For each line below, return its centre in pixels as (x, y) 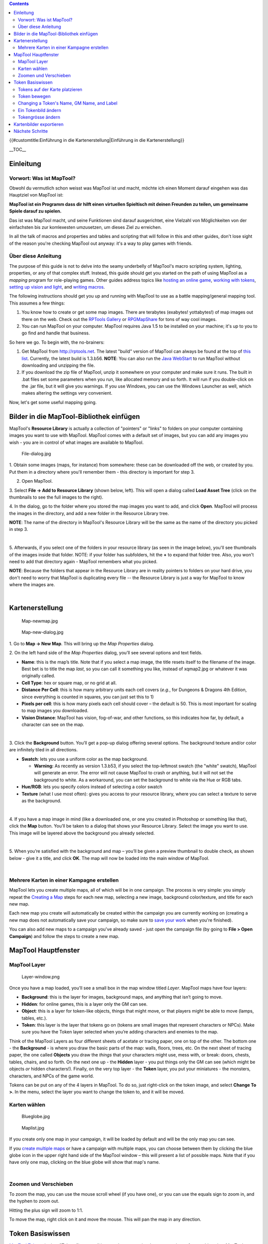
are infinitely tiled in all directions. (43, 750)
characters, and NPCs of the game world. (52, 1076)
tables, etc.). (34, 1018)
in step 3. (19, 529)
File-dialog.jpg (36, 453)
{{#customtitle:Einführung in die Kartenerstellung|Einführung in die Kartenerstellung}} (97, 140)
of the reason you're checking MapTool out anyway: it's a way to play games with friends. (101, 243)
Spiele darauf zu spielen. (35, 211)
